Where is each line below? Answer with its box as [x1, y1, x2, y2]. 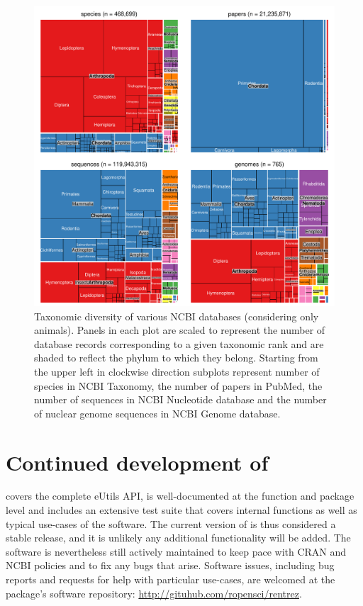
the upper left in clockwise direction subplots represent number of [34, 364, 320, 378]
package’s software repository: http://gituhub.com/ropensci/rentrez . [6, 585, 302, 600]
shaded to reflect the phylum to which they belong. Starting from [34, 350, 318, 365]
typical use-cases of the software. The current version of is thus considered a [6, 516, 336, 531]
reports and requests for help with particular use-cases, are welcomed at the [6, 572, 335, 587]
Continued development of [6, 447, 269, 476]
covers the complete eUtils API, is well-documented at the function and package [6, 488, 354, 503]
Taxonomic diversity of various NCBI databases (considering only [34, 308, 319, 323]
